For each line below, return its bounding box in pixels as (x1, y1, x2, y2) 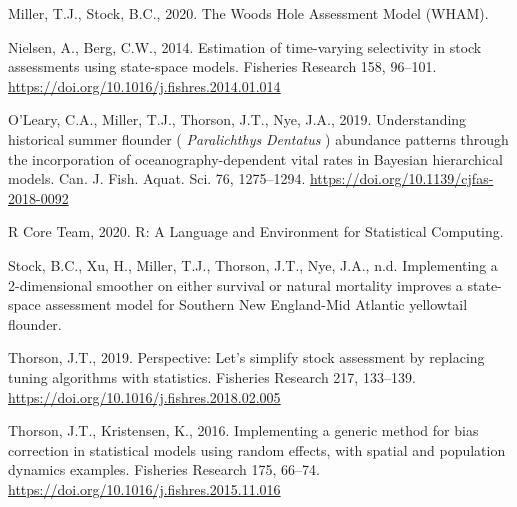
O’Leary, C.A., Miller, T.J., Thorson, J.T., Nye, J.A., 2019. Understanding (8, 109, 467, 130)
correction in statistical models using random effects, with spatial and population (8, 439, 506, 460)
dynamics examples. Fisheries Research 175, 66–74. (8, 459, 320, 480)
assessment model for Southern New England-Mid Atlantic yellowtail (45, 294, 468, 315)
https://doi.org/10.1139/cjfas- (309, 168, 494, 189)
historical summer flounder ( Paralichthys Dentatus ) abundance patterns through (8, 128, 509, 149)
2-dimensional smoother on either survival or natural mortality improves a (8, 274, 463, 295)
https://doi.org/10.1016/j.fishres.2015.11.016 (8, 478, 281, 499)
